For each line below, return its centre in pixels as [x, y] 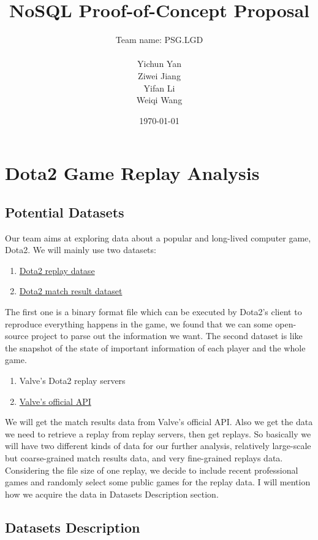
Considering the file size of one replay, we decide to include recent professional [152, 470]
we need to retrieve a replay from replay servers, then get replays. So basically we [158, 433]
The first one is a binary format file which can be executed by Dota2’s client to [153, 312]
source [17, 336]
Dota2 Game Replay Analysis [132, 173]
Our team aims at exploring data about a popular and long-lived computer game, [158, 237]
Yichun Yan [159, 64]
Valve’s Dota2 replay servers [72, 381]
